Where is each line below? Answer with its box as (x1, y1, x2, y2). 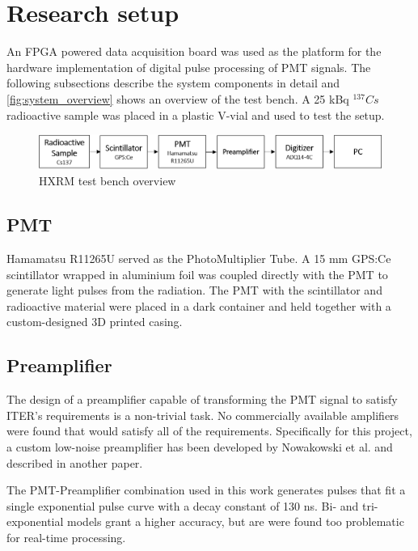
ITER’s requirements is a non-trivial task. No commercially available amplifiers (6, 406, 399, 423)
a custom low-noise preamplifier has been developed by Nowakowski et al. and (6, 438, 393, 455)
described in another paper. (6, 454, 143, 471)
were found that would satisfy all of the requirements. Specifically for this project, (6, 422, 412, 439)
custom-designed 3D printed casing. (6, 313, 183, 330)
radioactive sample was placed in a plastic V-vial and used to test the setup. (6, 106, 385, 123)
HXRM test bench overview (39, 172, 176, 189)
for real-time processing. (6, 528, 126, 545)
